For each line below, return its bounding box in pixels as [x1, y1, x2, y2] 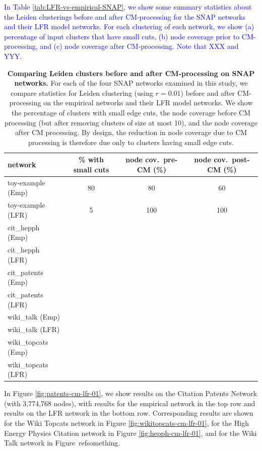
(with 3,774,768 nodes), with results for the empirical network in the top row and [4, 398, 255, 408]
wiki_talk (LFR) [8, 324, 60, 335]
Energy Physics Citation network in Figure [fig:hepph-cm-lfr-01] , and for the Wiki [4, 427, 257, 438]
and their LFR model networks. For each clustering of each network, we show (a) [4, 21, 254, 32]
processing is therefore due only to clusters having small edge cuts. [28, 137, 234, 147]
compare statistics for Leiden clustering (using [11, 87, 153, 98]
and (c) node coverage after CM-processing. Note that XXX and [40, 41, 239, 51]
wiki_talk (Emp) [8, 311, 60, 322]
